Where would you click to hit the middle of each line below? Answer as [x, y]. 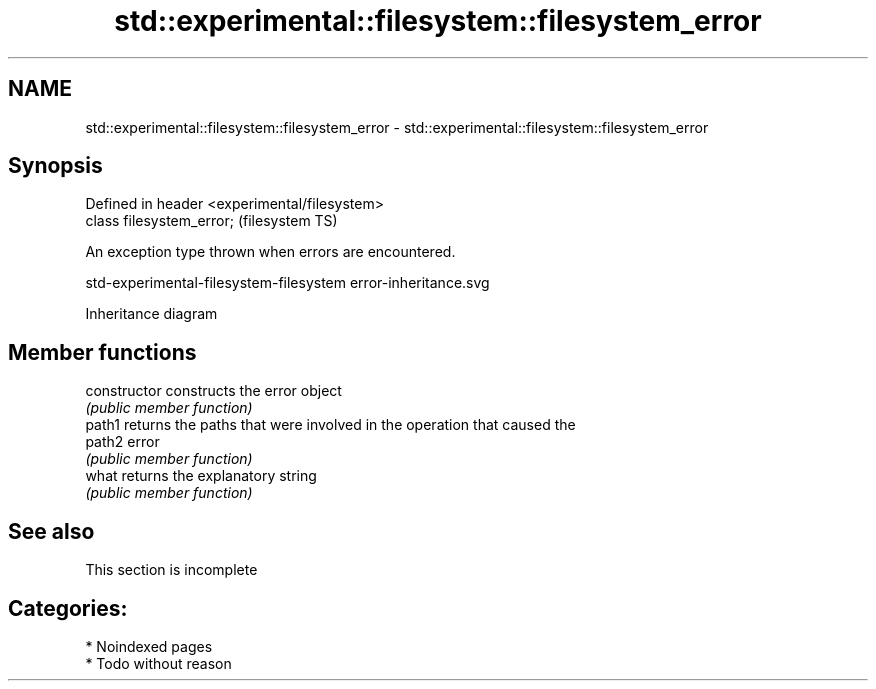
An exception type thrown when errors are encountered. [270, 252]
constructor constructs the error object [213, 391]
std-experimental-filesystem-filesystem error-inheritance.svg [287, 283]
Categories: [68, 608]
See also [51, 531]
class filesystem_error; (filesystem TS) [211, 221]
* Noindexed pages [149, 646]
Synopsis [55, 166]
